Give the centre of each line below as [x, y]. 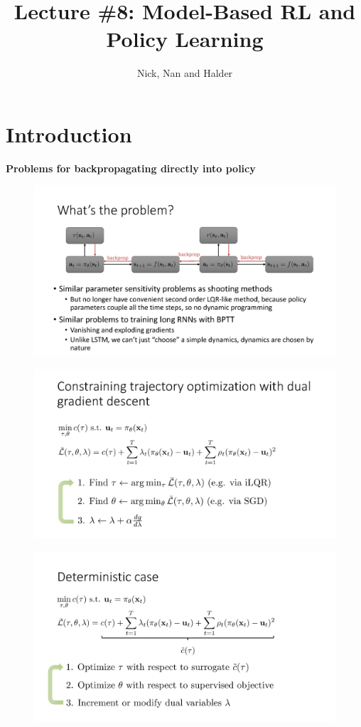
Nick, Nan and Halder [185, 73]
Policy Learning [185, 39]
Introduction [69, 134]
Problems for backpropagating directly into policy [131, 168]
